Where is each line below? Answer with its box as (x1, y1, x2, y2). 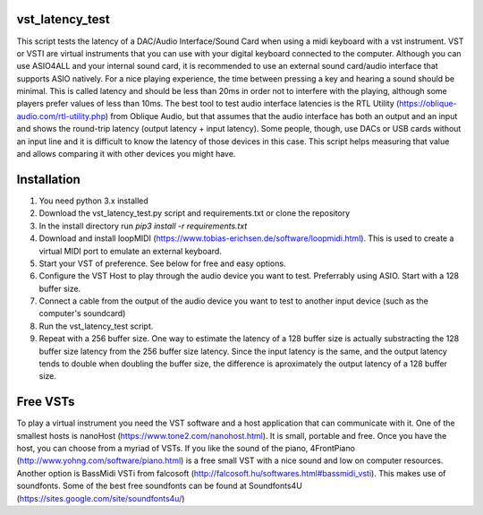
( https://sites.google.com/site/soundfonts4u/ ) (16, 493, 185, 503)
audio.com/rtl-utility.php (16, 110, 106, 121)
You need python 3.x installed (38, 195, 149, 206)
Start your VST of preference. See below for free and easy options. (38, 258, 286, 269)
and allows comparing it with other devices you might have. (16, 149, 236, 159)
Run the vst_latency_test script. (38, 321, 154, 331)
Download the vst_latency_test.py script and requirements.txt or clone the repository (38, 208, 351, 219)
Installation (16, 171, 80, 187)
